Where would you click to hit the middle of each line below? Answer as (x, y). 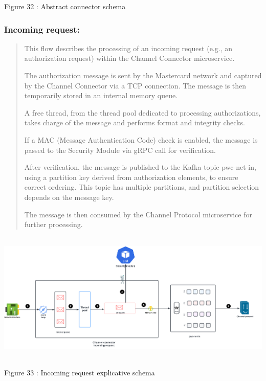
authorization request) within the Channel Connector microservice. (129, 58)
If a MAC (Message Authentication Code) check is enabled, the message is (141, 139)
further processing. (53, 224)
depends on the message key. (69, 197)
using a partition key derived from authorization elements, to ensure (131, 177)
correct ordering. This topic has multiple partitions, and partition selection (142, 187)
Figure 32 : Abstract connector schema (65, 6)
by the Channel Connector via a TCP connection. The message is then (135, 85)
